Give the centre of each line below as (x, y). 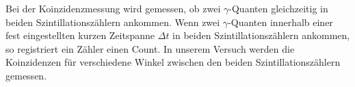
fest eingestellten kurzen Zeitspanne (80, 35)
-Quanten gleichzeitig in (278, 8)
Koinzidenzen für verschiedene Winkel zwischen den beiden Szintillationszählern (173, 62)
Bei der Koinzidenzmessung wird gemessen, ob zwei (113, 8)
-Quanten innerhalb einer (280, 22)
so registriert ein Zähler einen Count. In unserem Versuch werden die (150, 48)
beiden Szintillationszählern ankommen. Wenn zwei (113, 22)
